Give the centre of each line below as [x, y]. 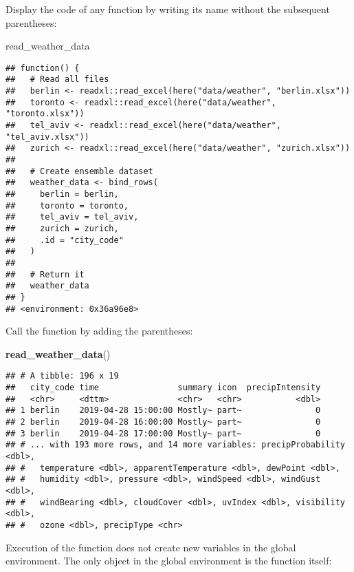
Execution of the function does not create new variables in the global [151, 547]
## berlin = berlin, [62, 194]
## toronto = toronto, [67, 205]
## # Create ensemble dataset [79, 171]
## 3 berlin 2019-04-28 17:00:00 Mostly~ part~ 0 [163, 433]
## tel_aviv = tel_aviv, [72, 217]
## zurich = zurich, [62, 228]
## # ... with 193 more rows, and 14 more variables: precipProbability [175, 445]
